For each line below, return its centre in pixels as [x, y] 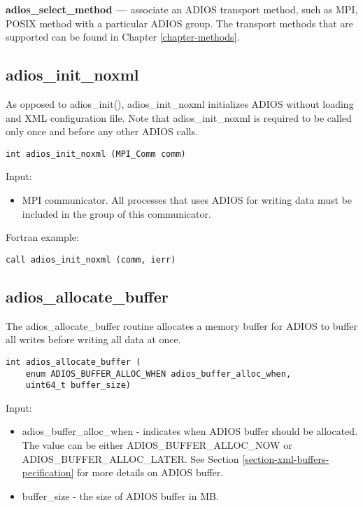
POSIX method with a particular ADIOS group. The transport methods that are [180, 23]
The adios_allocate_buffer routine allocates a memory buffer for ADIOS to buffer [182, 325]
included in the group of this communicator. [116, 213]
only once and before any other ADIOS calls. [102, 131]
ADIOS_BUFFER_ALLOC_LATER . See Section [130, 458]
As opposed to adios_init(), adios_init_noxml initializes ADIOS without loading [180, 103]
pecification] [48, 472]
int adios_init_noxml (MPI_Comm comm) [96, 154]
